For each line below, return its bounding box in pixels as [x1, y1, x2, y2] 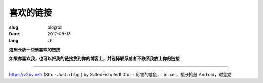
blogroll [47, 24, 63, 30]
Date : [9, 31, 20, 36]
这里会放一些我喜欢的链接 [9, 47, 60, 52]
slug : [9, 24, 19, 30]
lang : [9, 38, 20, 44]
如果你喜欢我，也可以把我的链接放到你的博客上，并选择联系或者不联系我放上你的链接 [9, 56, 180, 62]
